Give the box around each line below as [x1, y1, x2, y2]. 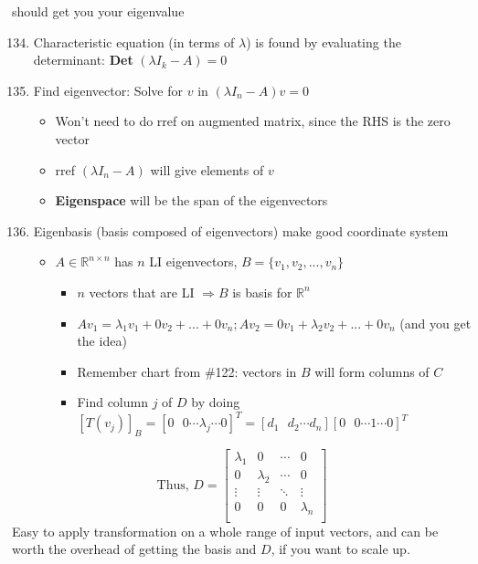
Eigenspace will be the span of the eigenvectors [55, 191, 328, 210]
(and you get [399, 313, 472, 332]
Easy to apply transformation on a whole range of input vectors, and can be [12, 521, 439, 540]
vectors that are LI [89, 282, 195, 301]
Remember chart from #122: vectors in [77, 361, 297, 381]
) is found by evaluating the [246, 32, 401, 51]
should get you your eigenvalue [12, 2, 185, 20]
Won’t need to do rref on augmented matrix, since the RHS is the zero [55, 111, 451, 131]
